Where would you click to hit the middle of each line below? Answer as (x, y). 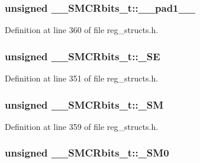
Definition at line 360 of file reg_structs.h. (82, 30)
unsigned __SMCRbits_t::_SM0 (87, 153)
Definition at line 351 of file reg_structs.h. (82, 78)
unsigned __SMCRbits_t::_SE (83, 56)
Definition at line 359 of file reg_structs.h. (82, 126)
